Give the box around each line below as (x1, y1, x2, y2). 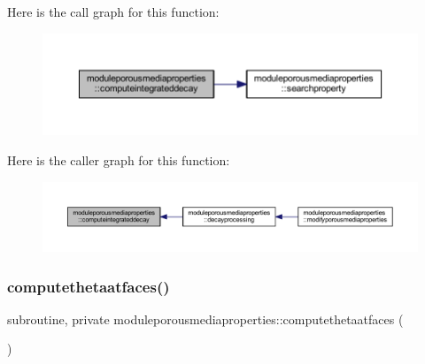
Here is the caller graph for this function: (7, 150, 230, 169)
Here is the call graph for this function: (7, 3, 220, 20)
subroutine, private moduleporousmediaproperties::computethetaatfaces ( (7, 309, 404, 328)
